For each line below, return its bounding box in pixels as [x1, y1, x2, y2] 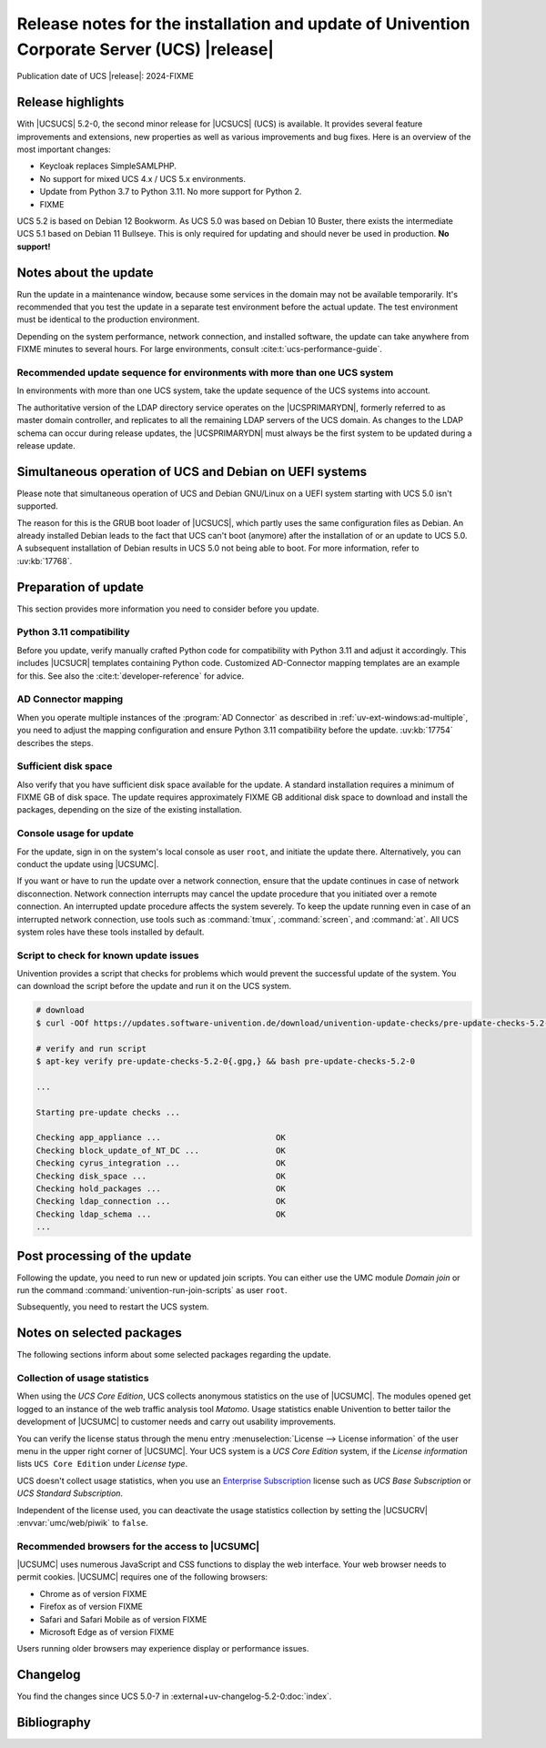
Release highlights [16, 95, 125, 110]
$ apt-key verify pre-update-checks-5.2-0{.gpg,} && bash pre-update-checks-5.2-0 [35, 1056, 416, 1066]
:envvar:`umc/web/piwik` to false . [16, 1517, 149, 1528]
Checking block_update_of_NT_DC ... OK [35, 1145, 286, 1156]
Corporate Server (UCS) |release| [16, 39, 275, 59]
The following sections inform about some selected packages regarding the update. [16, 1349, 331, 1360]
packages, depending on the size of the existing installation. [16, 804, 243, 815]
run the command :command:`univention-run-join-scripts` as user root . [16, 1285, 288, 1296]
